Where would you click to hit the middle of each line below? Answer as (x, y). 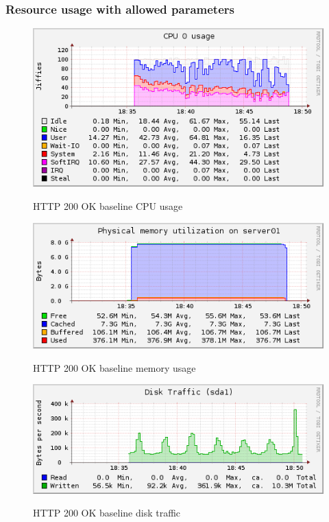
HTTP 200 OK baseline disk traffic (107, 513)
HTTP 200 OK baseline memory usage (114, 367)
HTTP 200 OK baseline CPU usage (108, 206)
